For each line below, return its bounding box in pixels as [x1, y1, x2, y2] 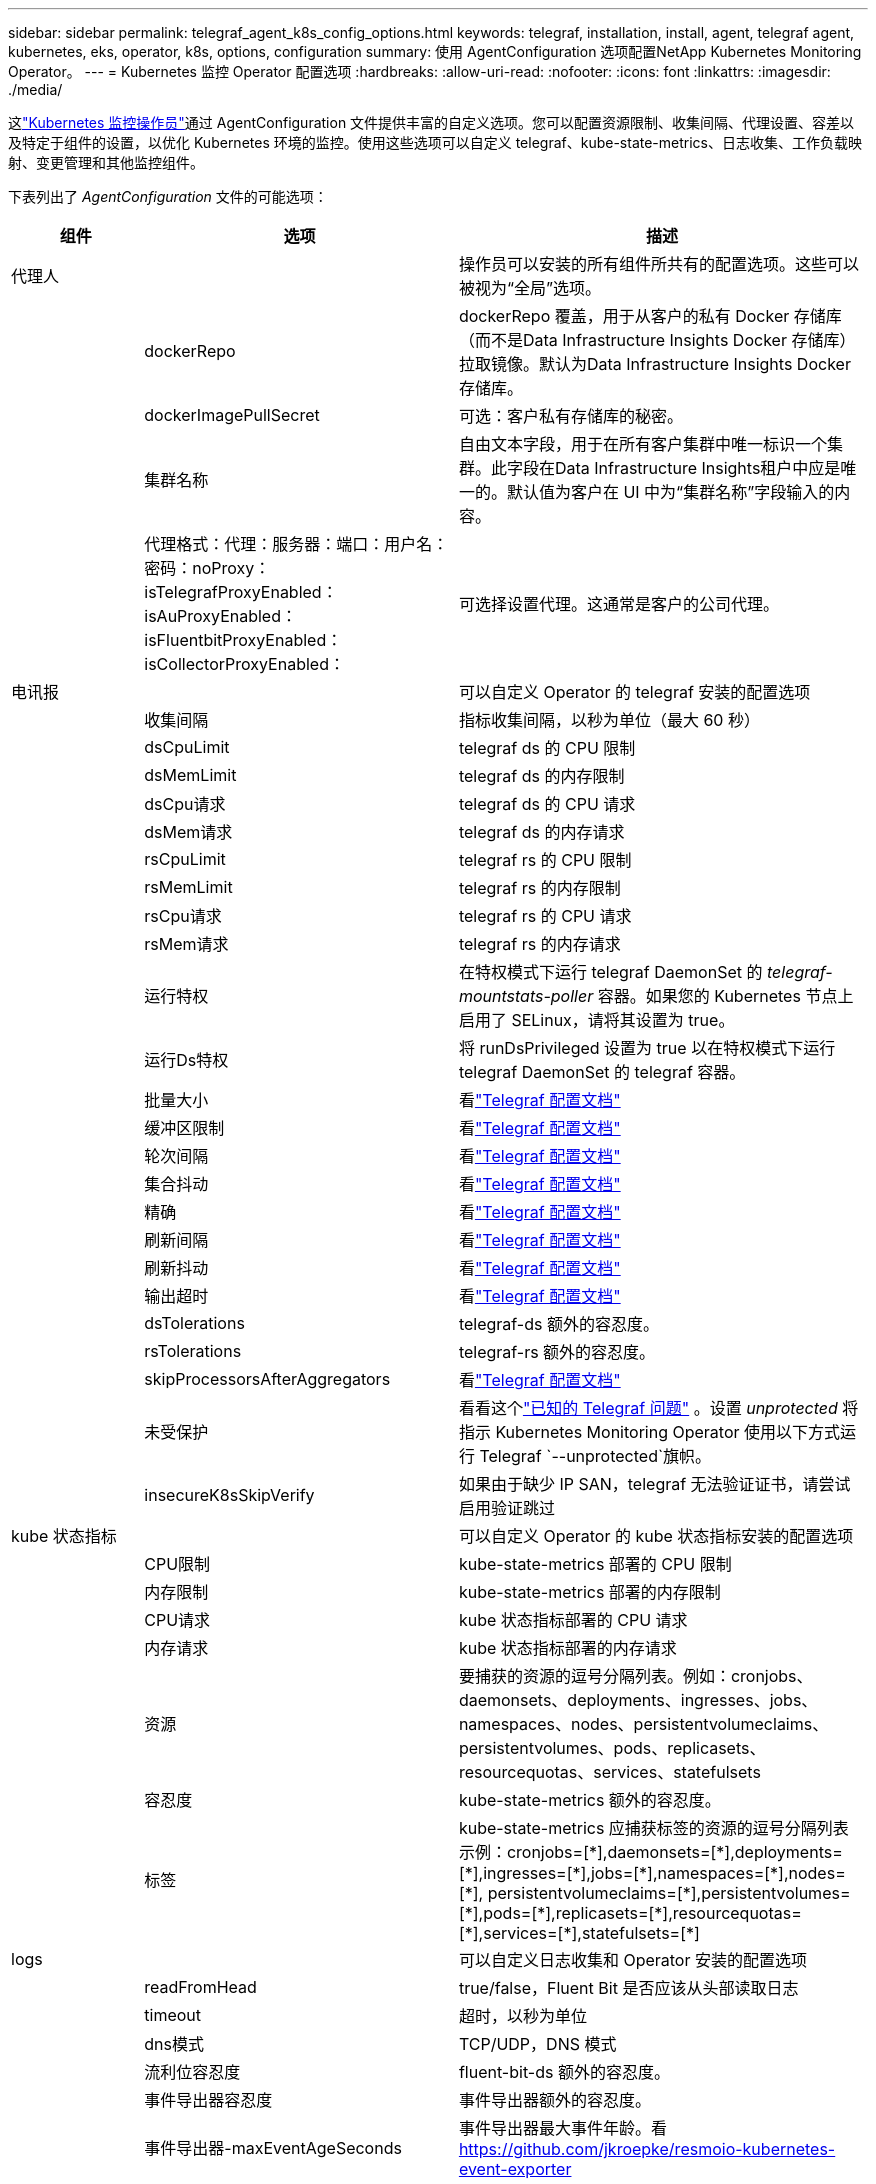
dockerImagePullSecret [144, 405, 320, 425]
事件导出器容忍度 [144, 2090, 273, 2110]
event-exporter [458, 2159, 572, 2179]
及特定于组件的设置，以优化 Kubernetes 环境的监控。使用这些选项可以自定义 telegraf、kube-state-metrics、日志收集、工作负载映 [8, 134, 863, 151]
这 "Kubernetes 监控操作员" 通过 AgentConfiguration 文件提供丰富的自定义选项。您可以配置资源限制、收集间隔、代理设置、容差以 [8, 114, 855, 131]
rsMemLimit [144, 877, 233, 897]
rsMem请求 [144, 934, 229, 954]
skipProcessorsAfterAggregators [144, 1369, 391, 1389]
